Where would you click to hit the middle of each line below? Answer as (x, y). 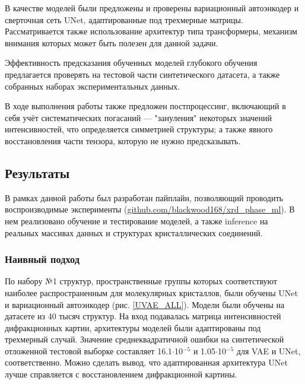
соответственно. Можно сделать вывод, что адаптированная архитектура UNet (146, 362)
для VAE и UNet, (269, 350)
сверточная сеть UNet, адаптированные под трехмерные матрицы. (124, 19)
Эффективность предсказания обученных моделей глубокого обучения (131, 63)
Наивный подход (42, 259)
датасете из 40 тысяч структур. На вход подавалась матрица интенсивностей (143, 316)
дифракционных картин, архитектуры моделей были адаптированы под (133, 327)
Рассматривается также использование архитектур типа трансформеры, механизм (151, 31)
